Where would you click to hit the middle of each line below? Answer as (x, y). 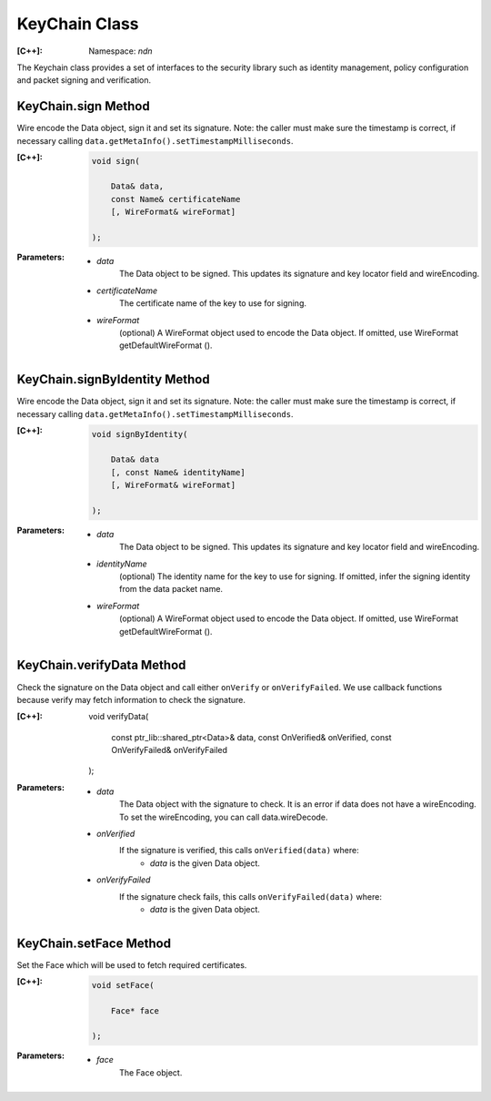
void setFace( (123, 985)
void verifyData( (119, 717)
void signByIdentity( (140, 434)
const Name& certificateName (175, 199)
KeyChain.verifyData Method (101, 665)
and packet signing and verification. (84, 80)
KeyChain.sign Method (83, 106)
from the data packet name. (171, 589)
